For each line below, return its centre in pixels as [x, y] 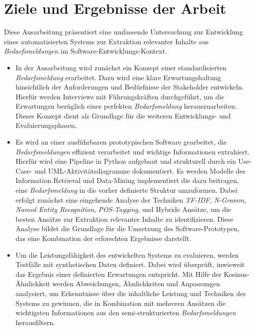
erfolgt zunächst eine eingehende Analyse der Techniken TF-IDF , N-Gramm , [131, 199]
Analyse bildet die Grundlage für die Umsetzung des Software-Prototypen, [127, 228]
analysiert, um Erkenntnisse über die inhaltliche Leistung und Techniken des [131, 293]
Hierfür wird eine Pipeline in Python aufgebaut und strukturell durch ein [126, 161]
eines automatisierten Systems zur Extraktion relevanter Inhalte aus [106, 41]
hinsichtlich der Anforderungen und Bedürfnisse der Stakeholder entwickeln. [130, 87]
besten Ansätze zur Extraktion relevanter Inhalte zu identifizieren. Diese [124, 219]
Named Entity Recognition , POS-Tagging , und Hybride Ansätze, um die [123, 209]
